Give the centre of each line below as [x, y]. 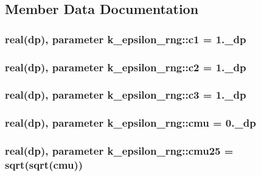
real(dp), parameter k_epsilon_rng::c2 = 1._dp [126, 67]
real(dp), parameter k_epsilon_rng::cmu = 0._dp [130, 123]
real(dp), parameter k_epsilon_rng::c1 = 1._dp [126, 39]
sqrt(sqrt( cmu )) [44, 164]
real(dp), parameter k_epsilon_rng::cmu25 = [119, 151]
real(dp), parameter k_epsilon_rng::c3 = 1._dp [126, 95]
